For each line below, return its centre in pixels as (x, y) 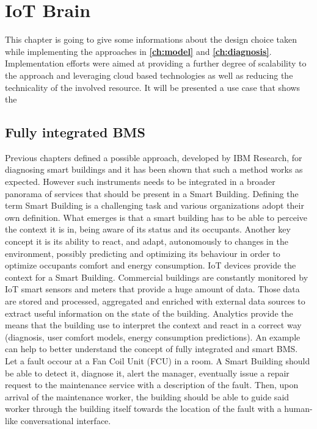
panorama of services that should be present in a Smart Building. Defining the (152, 193)
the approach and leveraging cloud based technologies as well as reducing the (149, 75)
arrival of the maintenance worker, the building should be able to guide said (147, 396)
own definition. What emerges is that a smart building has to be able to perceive (156, 217)
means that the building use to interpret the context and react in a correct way (153, 325)
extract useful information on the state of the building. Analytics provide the (149, 313)
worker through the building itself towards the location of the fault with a (143, 409)
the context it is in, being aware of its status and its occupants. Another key (148, 229)
